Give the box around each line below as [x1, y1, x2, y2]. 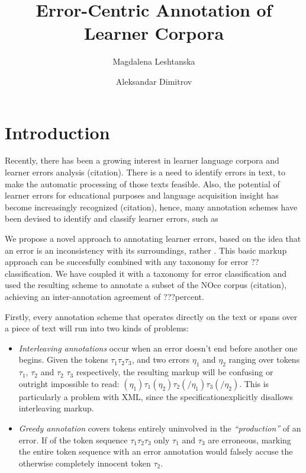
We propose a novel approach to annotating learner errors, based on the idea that [5, 232, 301, 244]
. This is [239, 377, 269, 389]
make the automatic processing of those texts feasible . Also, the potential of [5, 177, 280, 190]
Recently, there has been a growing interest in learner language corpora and [5, 154, 279, 167]
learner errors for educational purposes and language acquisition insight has [5, 189, 279, 202]
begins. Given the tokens [18, 353, 108, 366]
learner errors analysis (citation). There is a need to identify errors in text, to [5, 166, 286, 178]
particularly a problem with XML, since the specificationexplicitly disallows [18, 390, 293, 402]
